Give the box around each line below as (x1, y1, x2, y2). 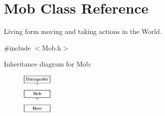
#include (4, 42, 31, 52)
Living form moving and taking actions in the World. (4, 26, 162, 36)
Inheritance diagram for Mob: (4, 59, 92, 69)
